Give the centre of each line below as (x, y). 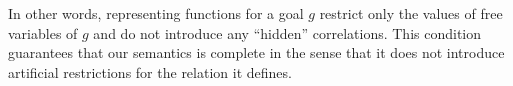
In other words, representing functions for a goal (156, 13)
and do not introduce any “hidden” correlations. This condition (287, 32)
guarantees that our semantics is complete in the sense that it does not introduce (256, 52)
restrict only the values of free (411, 13)
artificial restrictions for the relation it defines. (150, 71)
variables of (43, 32)
